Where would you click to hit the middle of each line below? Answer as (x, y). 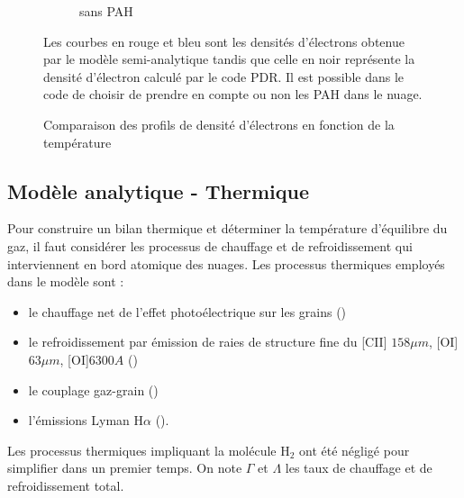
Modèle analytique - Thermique (159, 190)
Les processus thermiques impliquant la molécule (142, 450)
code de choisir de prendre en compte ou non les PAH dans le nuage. (233, 94)
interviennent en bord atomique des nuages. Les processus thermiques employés (226, 263)
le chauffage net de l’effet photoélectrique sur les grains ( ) (187, 311)
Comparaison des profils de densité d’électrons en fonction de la (219, 124)
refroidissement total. (66, 485)
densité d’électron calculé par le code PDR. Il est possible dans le (224, 76)
